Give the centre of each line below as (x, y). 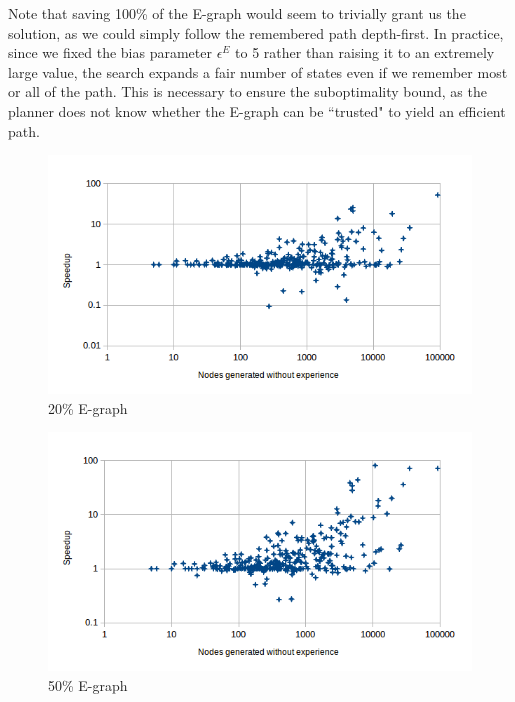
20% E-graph (88, 407)
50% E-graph (88, 684)
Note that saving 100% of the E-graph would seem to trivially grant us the (237, 13)
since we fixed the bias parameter (110, 52)
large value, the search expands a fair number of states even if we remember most (258, 71)
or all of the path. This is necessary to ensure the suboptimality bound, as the (247, 91)
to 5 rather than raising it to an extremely (365, 52)
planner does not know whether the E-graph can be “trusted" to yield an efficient (257, 110)
